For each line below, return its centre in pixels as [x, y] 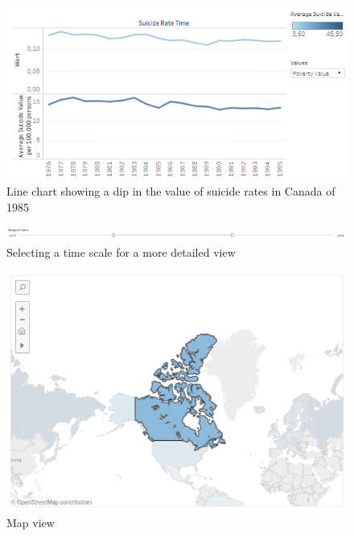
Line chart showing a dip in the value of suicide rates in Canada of [171, 191]
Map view [31, 522]
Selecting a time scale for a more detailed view [121, 252]
